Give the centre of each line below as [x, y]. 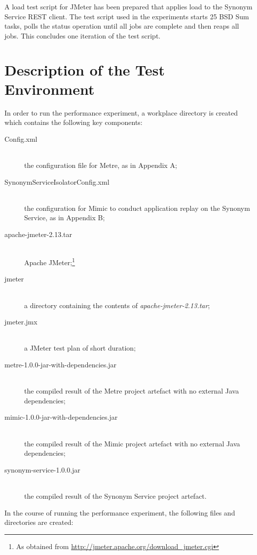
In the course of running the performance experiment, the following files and [120, 512]
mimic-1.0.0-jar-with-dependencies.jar [61, 417]
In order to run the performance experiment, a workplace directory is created [121, 112]
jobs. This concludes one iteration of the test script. [83, 35]
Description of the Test [85, 69]
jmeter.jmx [21, 322]
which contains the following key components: [73, 122]
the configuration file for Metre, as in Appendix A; [101, 165]
